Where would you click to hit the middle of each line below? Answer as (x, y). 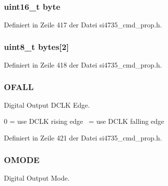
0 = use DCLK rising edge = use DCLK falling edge (84, 121)
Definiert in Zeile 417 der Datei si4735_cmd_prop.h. (83, 25)
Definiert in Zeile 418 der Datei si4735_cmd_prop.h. (83, 65)
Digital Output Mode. (37, 177)
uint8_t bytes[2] (37, 46)
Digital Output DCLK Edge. (47, 105)
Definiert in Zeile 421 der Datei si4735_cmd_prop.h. (83, 138)
